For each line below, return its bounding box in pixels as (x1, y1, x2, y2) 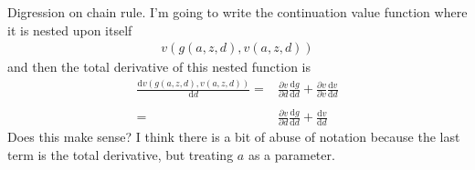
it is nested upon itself (7, 20, 132, 39)
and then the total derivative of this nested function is (7, 57, 311, 76)
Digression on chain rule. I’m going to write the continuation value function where (7, 3, 468, 21)
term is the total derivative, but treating (7, 145, 234, 164)
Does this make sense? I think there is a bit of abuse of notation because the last (7, 127, 460, 146)
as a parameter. (248, 145, 335, 164)
